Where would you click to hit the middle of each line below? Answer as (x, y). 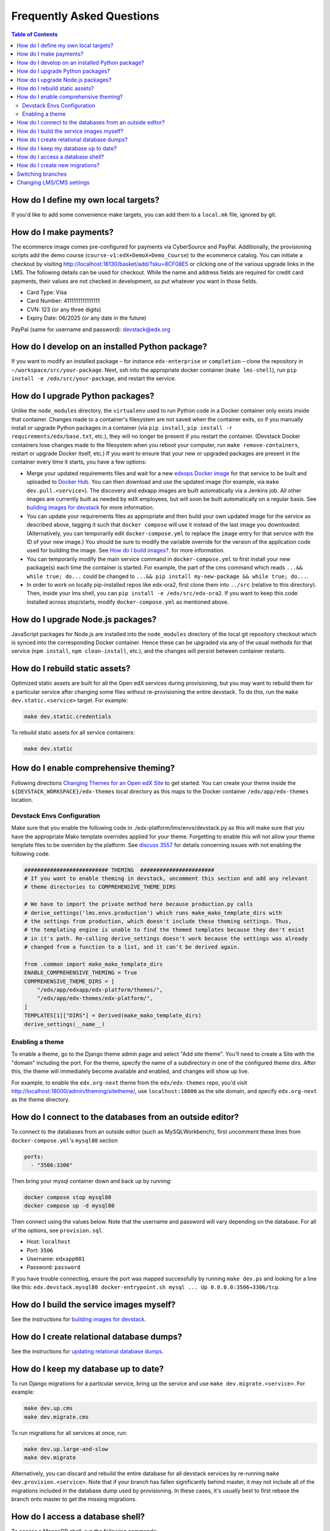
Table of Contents (35, 34)
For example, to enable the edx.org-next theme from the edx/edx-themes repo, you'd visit (129, 1082)
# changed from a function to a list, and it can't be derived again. (132, 947)
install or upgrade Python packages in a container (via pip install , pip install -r (122, 427)
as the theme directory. (41, 1100)
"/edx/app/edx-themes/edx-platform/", (95, 999)
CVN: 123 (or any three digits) (64, 309)
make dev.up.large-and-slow (66, 1449)
